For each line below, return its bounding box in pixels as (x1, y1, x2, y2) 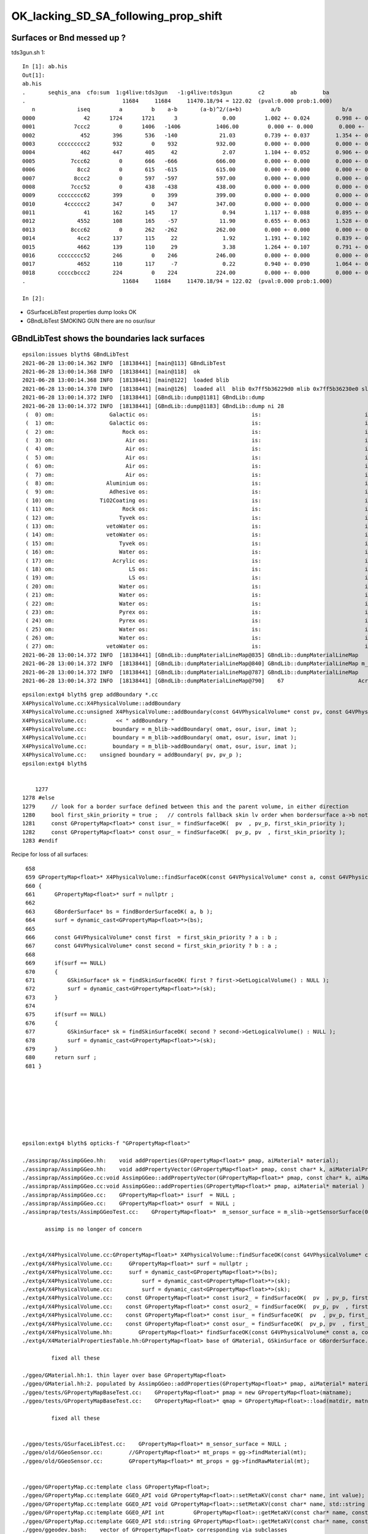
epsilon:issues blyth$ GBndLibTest (22, 351, 129, 358)
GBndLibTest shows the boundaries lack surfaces (11, 333, 205, 344)
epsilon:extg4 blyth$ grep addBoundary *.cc (22, 691, 159, 698)
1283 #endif (22, 838, 58, 844)
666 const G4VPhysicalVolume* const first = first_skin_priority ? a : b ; (25, 933, 278, 941)
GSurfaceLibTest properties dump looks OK (26, 309, 137, 316)
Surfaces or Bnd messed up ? (11, 33, 126, 43)
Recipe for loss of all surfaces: (11, 850, 88, 858)
